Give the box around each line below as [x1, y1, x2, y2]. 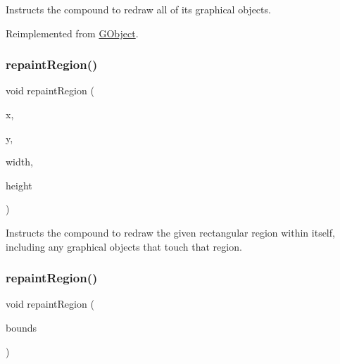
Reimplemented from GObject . [6, 25, 139, 40]
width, [6, 154, 33, 169]
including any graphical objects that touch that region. [6, 239, 242, 253]
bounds [6, 320, 37, 334]
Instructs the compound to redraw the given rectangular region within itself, [6, 225, 335, 239]
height [6, 177, 32, 192]
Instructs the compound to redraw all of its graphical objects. [6, 2, 271, 16]
